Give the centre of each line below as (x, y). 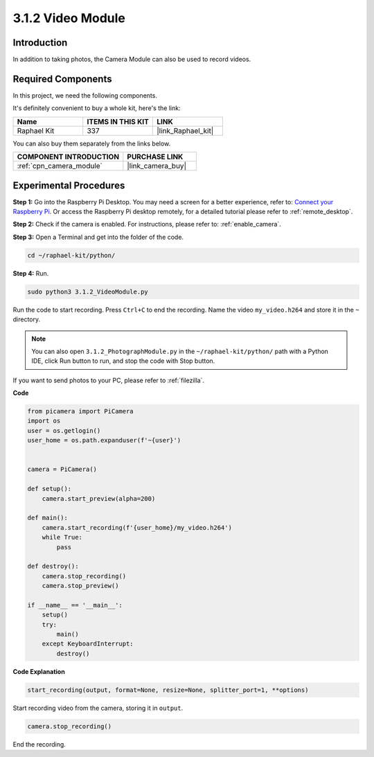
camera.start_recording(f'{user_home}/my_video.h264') (137, 527)
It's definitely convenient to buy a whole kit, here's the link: (97, 108)
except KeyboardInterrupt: (88, 644)
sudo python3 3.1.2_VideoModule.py (88, 292)
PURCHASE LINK (155, 157)
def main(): (48, 518)
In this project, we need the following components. (85, 95)
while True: (62, 537)
